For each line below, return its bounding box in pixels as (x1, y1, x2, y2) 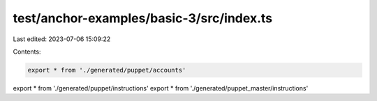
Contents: (13, 47, 41, 56)
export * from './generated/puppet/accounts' (27, 66, 186, 74)
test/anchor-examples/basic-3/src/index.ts (13, 10, 272, 26)
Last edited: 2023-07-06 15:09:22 (13, 35, 111, 43)
